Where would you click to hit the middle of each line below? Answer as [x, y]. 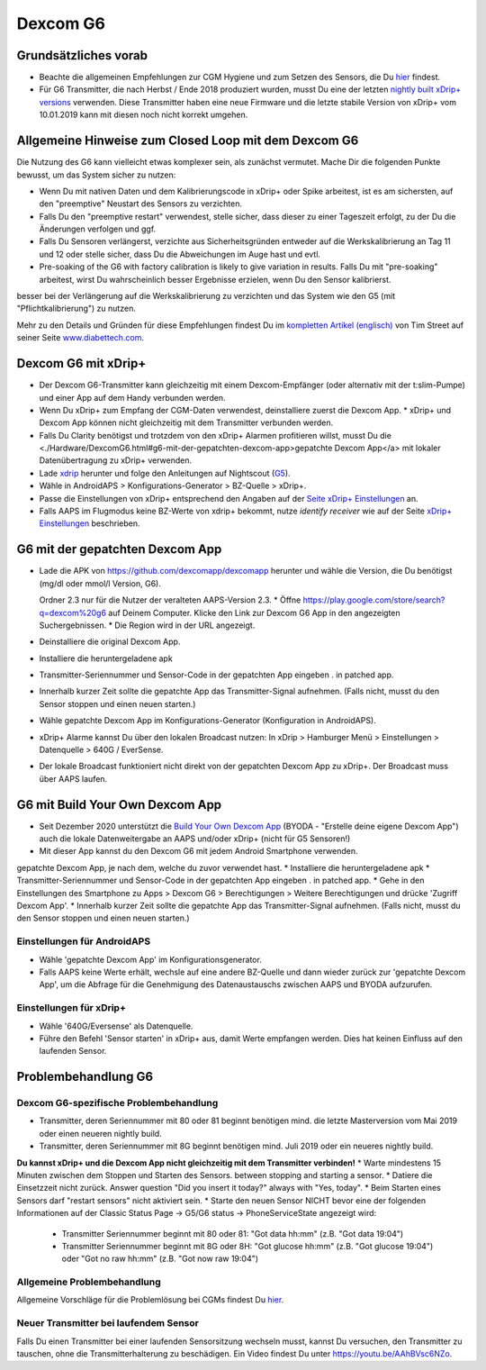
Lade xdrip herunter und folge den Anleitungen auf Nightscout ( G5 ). [165, 473]
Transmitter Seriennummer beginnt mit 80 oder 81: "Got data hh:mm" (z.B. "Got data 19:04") [233, 1233]
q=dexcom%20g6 [73, 612]
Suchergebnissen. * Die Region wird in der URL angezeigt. [147, 625]
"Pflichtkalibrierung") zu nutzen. [76, 308]
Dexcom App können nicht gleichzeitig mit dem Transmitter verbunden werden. [186, 422]
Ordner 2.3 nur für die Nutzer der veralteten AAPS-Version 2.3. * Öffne [170, 600]
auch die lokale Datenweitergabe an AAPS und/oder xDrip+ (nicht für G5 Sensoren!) [195, 839]
